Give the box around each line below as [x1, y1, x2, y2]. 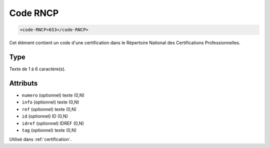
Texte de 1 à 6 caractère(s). [9, 66, 66, 72]
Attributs [9, 79, 38, 87]
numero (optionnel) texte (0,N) [21, 92, 84, 98]
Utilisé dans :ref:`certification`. [9, 136, 72, 142]
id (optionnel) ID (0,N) [21, 113, 68, 119]
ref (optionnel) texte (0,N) [21, 106, 77, 112]
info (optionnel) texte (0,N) [21, 99, 79, 105]
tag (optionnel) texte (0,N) [21, 127, 77, 133]
